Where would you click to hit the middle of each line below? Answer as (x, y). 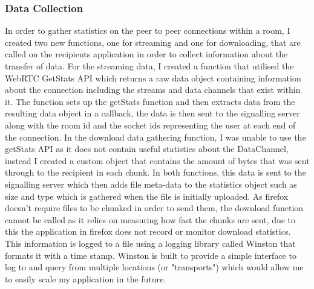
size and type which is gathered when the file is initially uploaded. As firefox (147, 196)
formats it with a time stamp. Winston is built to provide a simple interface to (151, 255)
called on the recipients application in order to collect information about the (146, 54)
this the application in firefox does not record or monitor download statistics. (148, 231)
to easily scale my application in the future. (86, 278)
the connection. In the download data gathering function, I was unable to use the (155, 137)
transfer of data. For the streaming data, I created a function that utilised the (149, 66)
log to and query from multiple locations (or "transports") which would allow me (154, 267)
